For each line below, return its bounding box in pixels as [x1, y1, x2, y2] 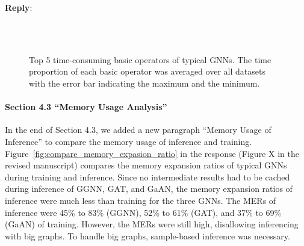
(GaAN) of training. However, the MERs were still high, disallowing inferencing [5, 218, 299, 230]
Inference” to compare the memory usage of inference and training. [5, 135, 252, 147]
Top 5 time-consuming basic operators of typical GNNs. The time [29, 53, 271, 66]
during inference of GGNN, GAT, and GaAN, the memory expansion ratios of [5, 182, 293, 195]
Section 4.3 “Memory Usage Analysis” [5, 100, 167, 113]
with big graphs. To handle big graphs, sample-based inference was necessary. [5, 229, 290, 242]
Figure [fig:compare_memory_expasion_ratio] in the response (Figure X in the [5, 147, 299, 159]
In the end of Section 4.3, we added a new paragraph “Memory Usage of [5, 123, 271, 136]
